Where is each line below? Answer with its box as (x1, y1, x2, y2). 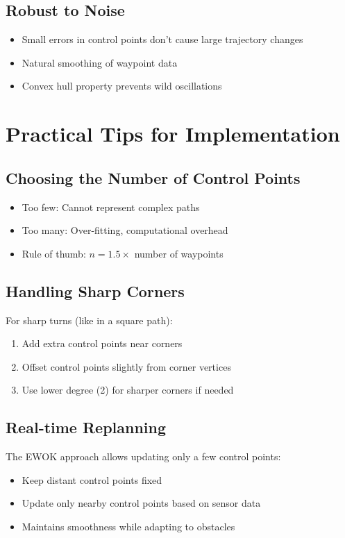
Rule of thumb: (22, 246, 86, 260)
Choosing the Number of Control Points (6, 167, 301, 188)
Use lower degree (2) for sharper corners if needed (22, 383, 234, 397)
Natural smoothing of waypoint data (22, 55, 178, 69)
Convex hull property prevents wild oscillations (22, 78, 222, 93)
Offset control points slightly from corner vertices (22, 359, 231, 373)
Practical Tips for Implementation (6, 119, 340, 148)
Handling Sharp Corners (6, 280, 185, 301)
